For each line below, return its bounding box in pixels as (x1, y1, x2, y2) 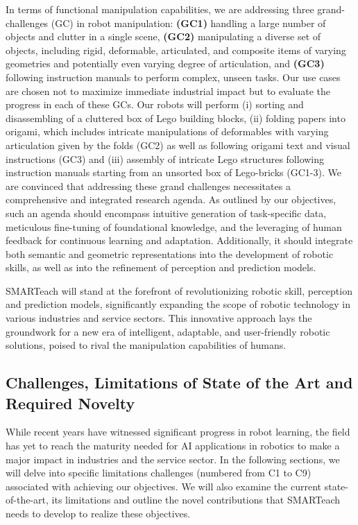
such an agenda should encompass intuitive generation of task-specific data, (6, 205, 327, 220)
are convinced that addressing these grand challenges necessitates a (6, 178, 291, 193)
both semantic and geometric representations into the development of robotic (6, 246, 334, 261)
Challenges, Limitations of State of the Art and (6, 372, 353, 393)
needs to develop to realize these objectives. (6, 506, 191, 520)
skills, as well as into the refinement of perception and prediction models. (6, 260, 316, 275)
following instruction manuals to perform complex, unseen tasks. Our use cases (6, 69, 341, 84)
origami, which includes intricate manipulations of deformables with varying (6, 124, 329, 139)
